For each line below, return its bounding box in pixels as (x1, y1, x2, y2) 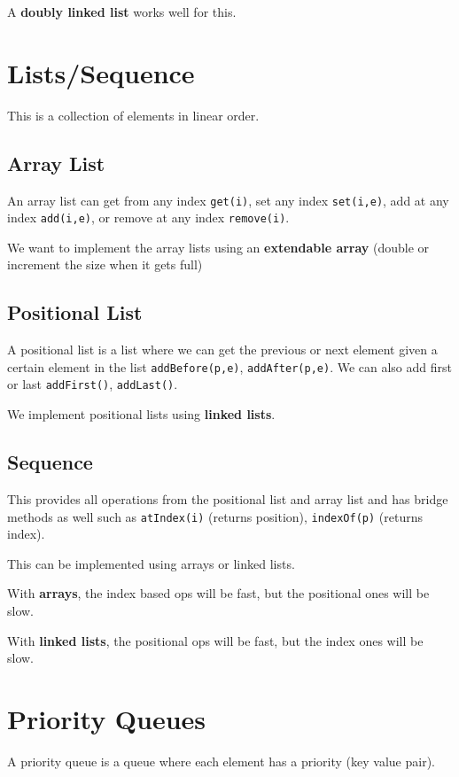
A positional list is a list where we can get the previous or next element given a (7, 340, 438, 359)
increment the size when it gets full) (7, 255, 203, 274)
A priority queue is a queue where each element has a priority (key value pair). (7, 751, 435, 770)
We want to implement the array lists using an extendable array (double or (7, 237, 430, 256)
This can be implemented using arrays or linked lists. (7, 554, 295, 572)
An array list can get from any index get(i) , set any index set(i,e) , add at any (7, 190, 449, 209)
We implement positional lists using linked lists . (7, 405, 276, 423)
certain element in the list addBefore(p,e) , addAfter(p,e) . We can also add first (7, 357, 452, 376)
